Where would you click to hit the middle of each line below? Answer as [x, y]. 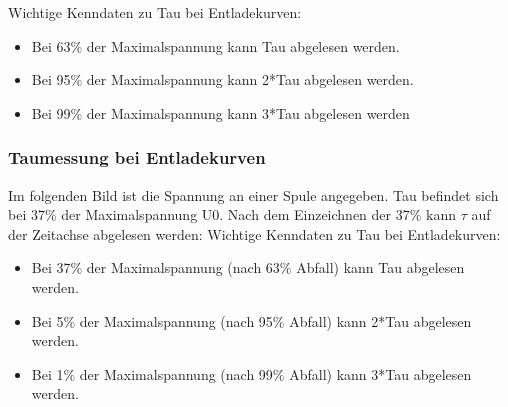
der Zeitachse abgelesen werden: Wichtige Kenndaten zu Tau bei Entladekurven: [254, 233]
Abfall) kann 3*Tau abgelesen [380, 373]
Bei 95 [51, 79]
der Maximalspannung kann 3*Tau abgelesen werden [248, 112]
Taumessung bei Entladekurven [137, 157]
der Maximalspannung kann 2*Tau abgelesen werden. [250, 79]
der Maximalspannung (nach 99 [176, 373]
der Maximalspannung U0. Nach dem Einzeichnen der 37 [235, 214]
